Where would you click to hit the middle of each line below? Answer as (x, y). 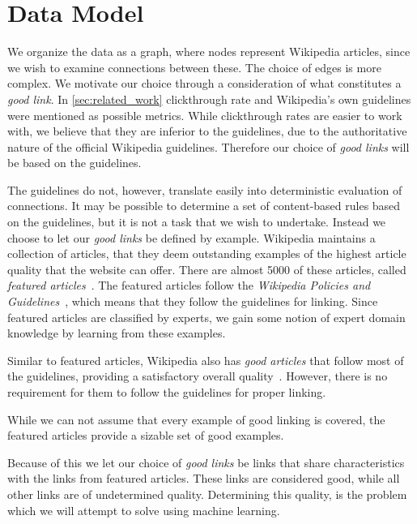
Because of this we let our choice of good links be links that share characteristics (206, 462)
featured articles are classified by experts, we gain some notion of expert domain (206, 317)
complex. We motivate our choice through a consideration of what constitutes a (204, 83)
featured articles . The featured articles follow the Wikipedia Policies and (189, 285)
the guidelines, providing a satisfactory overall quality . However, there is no (198, 376)
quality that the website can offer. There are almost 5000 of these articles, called (207, 269)
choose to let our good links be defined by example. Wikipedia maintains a (191, 237)
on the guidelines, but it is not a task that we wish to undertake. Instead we (197, 222)
